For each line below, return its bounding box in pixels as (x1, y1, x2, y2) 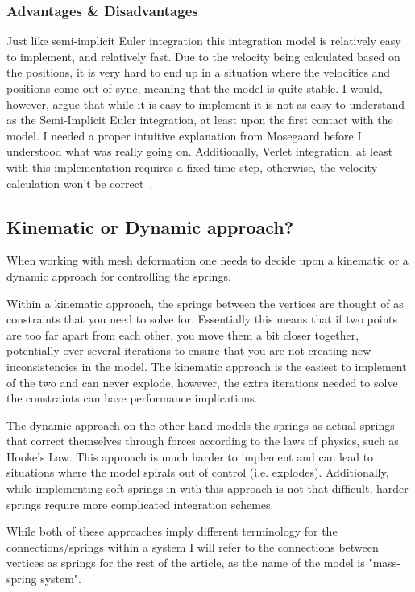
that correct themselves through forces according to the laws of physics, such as (6, 432, 399, 449)
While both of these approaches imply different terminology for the (6, 523, 338, 540)
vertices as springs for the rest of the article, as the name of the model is (6, 554, 365, 571)
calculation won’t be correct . (6, 174, 153, 191)
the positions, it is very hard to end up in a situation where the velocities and (6, 64, 391, 81)
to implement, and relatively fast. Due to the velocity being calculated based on (6, 48, 400, 65)
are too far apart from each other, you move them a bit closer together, (6, 326, 359, 343)
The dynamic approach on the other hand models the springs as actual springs (6, 416, 395, 433)
